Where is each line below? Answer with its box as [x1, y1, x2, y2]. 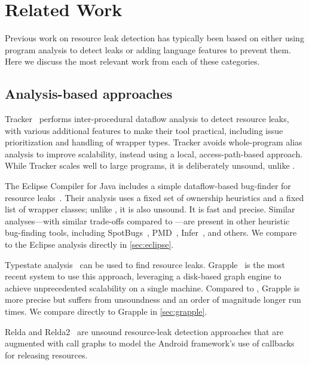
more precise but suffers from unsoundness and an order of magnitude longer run [5, 293, 301, 306]
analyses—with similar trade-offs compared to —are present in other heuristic [5, 214, 290, 227]
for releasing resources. [5, 348, 88, 361]
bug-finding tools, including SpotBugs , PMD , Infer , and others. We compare [5, 226, 297, 239]
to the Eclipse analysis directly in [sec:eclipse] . [5, 238, 174, 251]
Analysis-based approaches [5, 84, 173, 103]
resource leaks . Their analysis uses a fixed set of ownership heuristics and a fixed [5, 191, 304, 203]
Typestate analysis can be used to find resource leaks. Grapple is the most [5, 258, 286, 270]
